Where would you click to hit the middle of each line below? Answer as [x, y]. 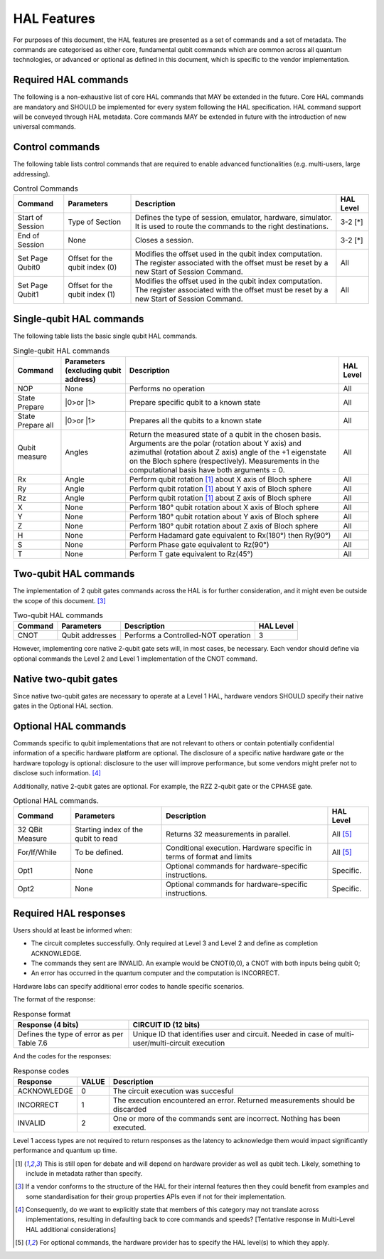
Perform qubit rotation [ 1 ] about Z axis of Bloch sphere [220, 498]
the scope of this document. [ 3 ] [59, 600]
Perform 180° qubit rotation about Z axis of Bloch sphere [224, 526]
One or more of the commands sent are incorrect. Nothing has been [226, 1118]
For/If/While [37, 852]
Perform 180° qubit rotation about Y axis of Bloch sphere [224, 516]
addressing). [32, 174]
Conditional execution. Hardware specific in [239, 848]
